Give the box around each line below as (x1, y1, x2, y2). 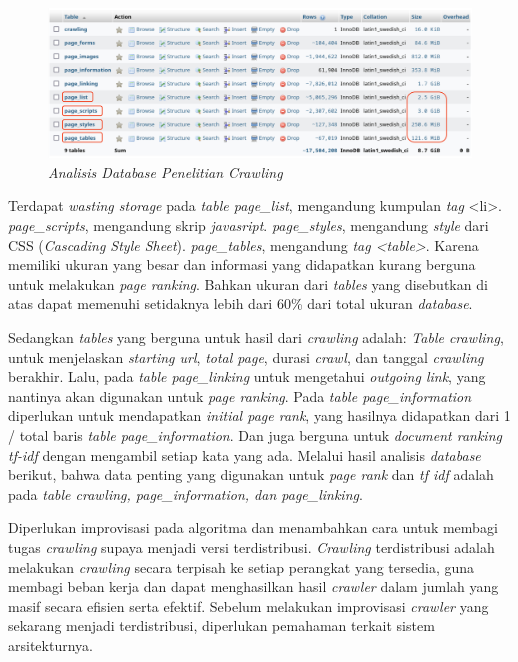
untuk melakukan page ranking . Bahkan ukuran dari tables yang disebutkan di (8, 273, 488, 294)
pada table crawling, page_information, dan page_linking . (8, 483, 363, 504)
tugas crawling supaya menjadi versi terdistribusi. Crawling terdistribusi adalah (8, 536, 495, 557)
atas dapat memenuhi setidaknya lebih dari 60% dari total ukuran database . (8, 293, 473, 314)
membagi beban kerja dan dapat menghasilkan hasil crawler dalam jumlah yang (8, 576, 499, 597)
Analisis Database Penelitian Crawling (48, 161, 283, 182)
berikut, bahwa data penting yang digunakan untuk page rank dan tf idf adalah (8, 464, 494, 485)
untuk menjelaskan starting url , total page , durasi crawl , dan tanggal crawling (8, 346, 484, 367)
